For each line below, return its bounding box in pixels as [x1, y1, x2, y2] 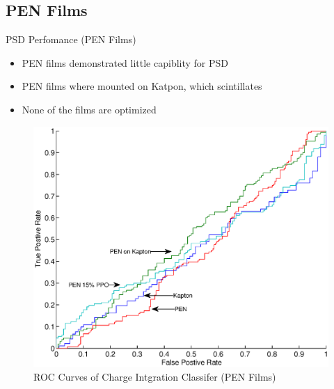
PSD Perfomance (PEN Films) [6, 32, 136, 47]
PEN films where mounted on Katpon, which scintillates [22, 79, 262, 93]
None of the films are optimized [22, 102, 157, 116]
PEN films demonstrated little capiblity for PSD [22, 55, 229, 70]
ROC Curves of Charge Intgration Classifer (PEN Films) [33, 369, 276, 383]
